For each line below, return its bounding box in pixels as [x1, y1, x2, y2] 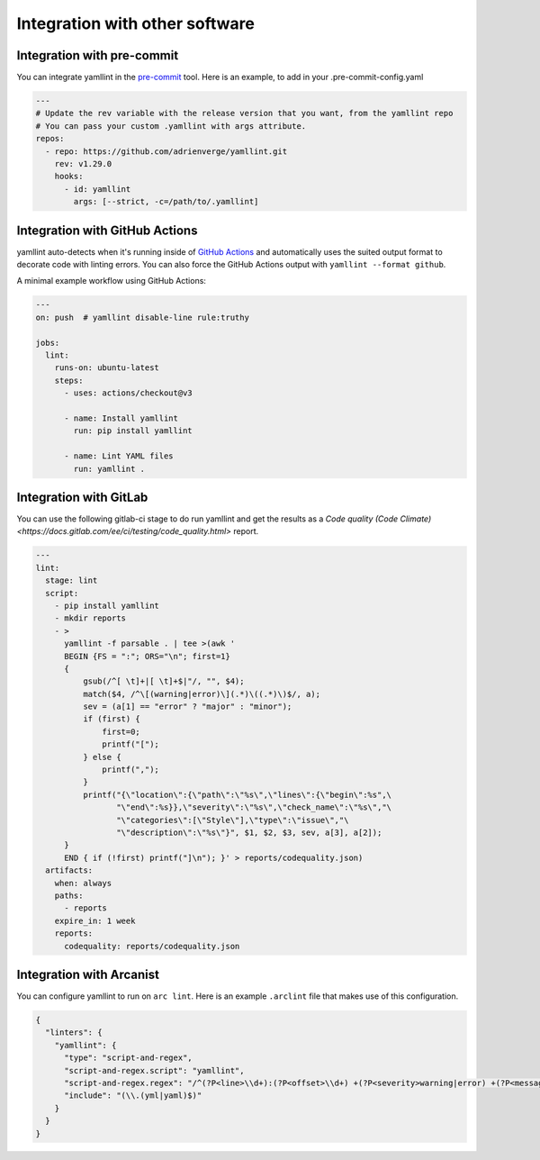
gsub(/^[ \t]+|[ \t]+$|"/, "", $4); [82, 676, 245, 686]
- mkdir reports [54, 613, 126, 623]
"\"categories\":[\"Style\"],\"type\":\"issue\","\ [115, 815, 349, 825]
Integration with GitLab [16, 489, 148, 504]
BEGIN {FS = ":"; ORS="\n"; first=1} [64, 651, 231, 661]
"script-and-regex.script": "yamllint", [64, 1065, 245, 1075]
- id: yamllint [64, 184, 131, 194]
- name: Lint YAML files [64, 451, 175, 461]
